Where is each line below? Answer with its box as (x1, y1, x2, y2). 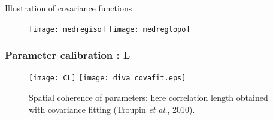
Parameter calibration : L (5, 47, 131, 62)
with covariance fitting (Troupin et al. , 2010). (29, 103, 195, 115)
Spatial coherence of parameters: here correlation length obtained (29, 91, 268, 104)
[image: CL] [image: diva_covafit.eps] (29, 74, 186, 83)
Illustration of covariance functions (5, 2, 132, 14)
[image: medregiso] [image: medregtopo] (29, 25, 190, 34)
